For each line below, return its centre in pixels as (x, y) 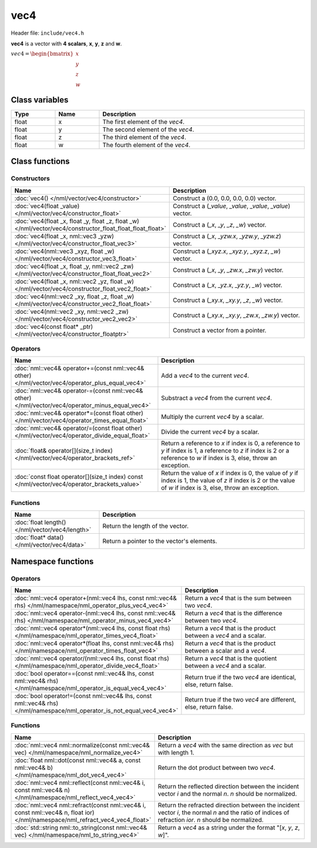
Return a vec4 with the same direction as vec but (225, 745)
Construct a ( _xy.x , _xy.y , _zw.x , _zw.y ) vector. (236, 315)
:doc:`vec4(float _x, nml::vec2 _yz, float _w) (74, 281)
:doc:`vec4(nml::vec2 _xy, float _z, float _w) (74, 296)
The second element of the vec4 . (148, 129)
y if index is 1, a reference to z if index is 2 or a (225, 451)
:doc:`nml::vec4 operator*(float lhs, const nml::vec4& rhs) (94, 643)
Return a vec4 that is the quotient (231, 658)
